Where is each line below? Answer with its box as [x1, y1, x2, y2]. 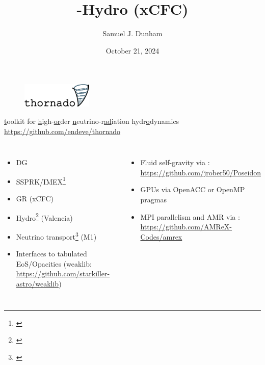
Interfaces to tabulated [16, 248, 87, 259]
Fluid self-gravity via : [140, 157, 210, 168]
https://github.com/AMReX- [140, 221, 232, 232]
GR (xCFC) [16, 193, 54, 204]
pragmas [140, 194, 167, 204]
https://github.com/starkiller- [16, 268, 110, 279]
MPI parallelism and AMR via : [140, 211, 240, 222]
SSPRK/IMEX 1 [16, 174, 66, 187]
